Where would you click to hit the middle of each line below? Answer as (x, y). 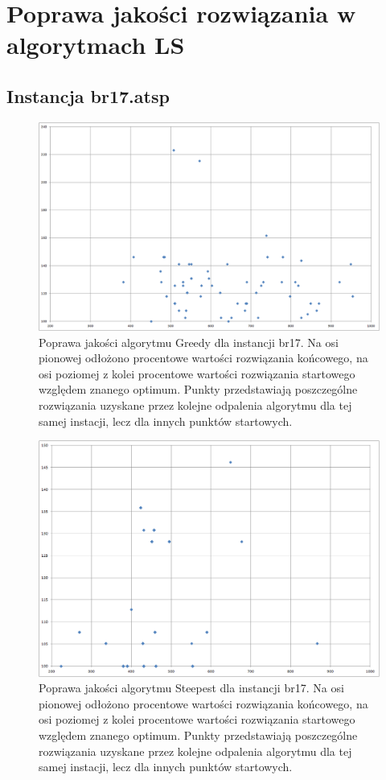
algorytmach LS (96, 45)
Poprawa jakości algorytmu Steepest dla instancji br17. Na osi (191, 688)
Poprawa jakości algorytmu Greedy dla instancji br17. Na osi (189, 342)
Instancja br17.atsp (88, 95)
